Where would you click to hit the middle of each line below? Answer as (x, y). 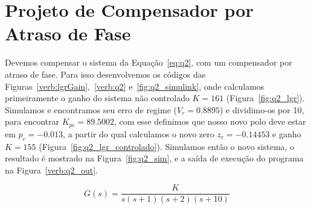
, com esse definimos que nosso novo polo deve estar (210, 121)
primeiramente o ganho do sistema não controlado (97, 98)
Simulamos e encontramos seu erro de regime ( (91, 109)
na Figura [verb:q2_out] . (51, 170)
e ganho (287, 133)
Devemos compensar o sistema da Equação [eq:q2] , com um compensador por (149, 62)
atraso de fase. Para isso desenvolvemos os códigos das (105, 74)
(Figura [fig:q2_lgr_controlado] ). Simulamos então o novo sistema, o (167, 146)
